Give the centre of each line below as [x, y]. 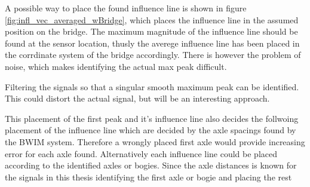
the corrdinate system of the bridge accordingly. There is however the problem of [153, 55]
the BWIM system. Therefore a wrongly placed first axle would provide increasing [155, 141]
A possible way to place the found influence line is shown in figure [126, 8]
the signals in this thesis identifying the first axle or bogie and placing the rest [148, 177]
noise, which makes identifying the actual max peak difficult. [116, 66]
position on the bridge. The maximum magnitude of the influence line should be [151, 31]
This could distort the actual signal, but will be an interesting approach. [137, 98]
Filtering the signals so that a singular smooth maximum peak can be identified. [152, 86]
